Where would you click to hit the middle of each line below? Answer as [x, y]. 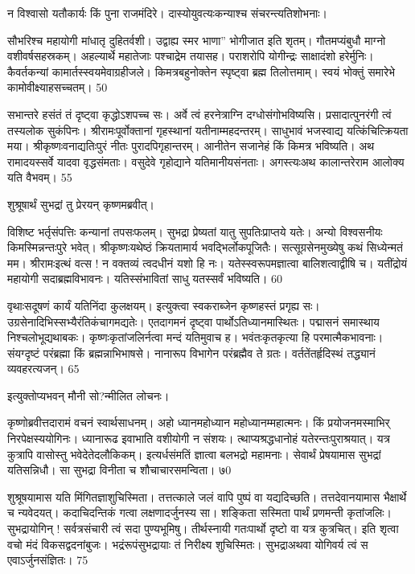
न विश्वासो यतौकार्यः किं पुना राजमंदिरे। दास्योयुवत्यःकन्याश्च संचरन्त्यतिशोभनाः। [168, 13]
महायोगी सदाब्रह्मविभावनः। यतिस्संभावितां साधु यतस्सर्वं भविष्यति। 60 [145, 279]
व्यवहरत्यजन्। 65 [43, 369]
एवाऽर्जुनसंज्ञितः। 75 [48, 560]
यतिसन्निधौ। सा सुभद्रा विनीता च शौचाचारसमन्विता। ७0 [119, 470]
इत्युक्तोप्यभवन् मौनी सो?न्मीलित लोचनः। [88, 395]
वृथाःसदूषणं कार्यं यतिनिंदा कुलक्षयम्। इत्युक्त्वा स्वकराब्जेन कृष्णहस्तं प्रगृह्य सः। [164, 305]
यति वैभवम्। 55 [40, 177]
